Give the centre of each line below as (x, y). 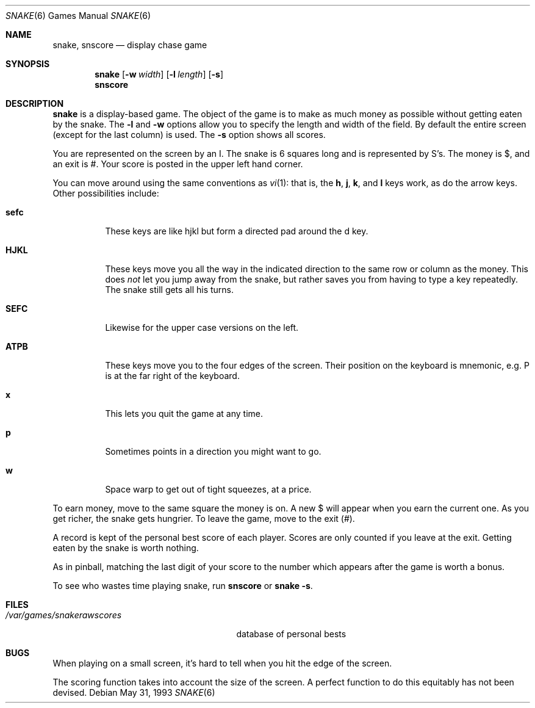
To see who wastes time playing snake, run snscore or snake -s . (183, 586)
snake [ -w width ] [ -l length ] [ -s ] (159, 74)
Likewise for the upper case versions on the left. (202, 327)
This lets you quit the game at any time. (184, 414)
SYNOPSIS (28, 64)
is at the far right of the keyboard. (172, 376)
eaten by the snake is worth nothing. (126, 548)
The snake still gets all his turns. (170, 290)
